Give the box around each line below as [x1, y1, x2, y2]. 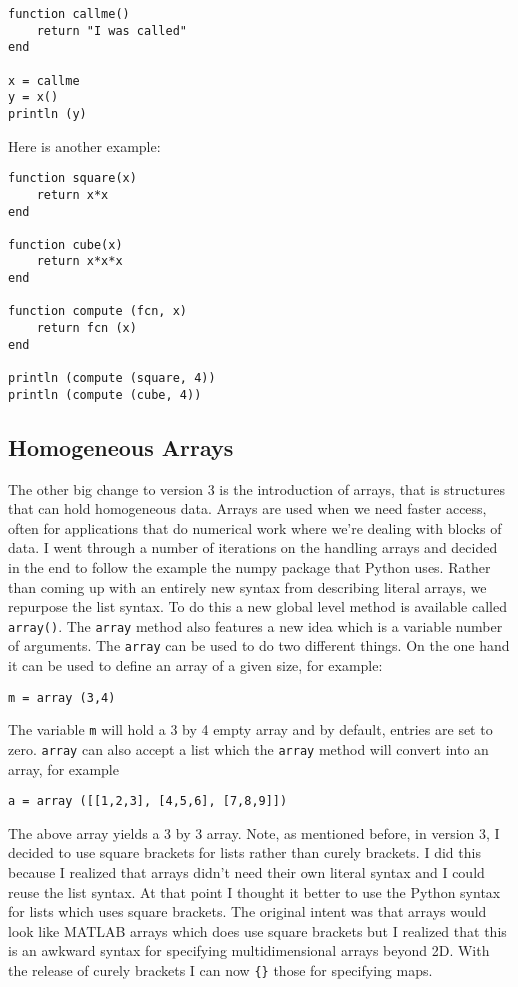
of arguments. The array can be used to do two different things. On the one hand [8, 635, 510, 656]
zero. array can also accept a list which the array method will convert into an [8, 738, 489, 759]
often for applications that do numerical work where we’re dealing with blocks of [8, 517, 502, 538]
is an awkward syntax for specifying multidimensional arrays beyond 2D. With [8, 940, 490, 961]
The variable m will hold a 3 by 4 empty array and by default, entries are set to [8, 719, 493, 740]
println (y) [8, 106, 87, 121]
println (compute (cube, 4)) [8, 387, 202, 402]
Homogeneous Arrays [8, 431, 234, 462]
